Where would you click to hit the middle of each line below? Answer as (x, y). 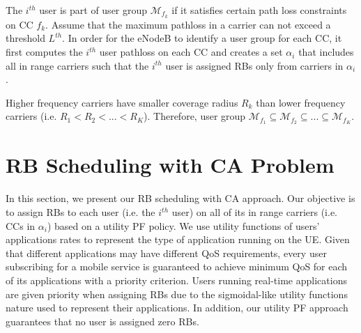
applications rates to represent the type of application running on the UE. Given (178, 239)
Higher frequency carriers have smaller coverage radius (122, 102)
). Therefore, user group (195, 116)
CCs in (21, 225)
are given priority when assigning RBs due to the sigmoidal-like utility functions (177, 294)
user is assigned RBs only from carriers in (254, 65)
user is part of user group (93, 10)
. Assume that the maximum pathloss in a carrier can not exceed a (188, 24)
